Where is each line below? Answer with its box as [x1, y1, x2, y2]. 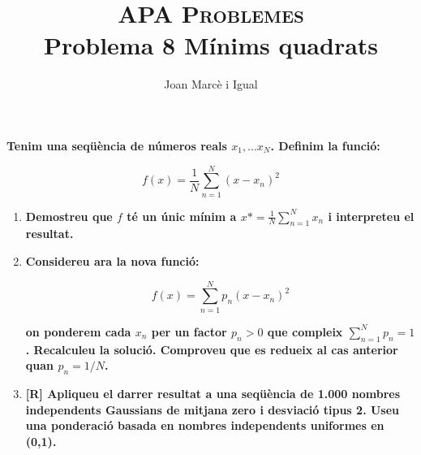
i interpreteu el [328, 207, 415, 224]
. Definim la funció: [270, 136, 380, 154]
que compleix [267, 323, 343, 340]
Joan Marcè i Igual [164, 76, 258, 93]
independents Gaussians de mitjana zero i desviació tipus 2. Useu [25, 401, 400, 418]
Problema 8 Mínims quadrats [43, 28, 379, 62]
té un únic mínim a [127, 207, 237, 224]
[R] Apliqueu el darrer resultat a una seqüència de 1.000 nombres [25, 384, 401, 401]
